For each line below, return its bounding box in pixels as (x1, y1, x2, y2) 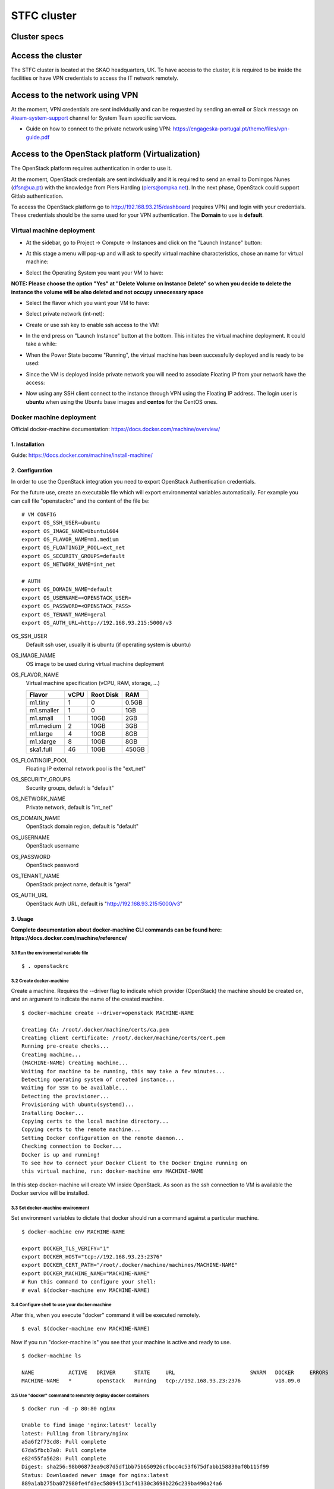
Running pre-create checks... (21, 1043, 110, 1049)
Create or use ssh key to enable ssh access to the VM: (26, 321, 160, 328)
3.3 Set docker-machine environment (11, 1205, 90, 1211)
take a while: (26, 340, 57, 348)
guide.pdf (26, 133, 50, 141)
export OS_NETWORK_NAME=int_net (21, 561, 116, 568)
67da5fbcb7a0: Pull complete (21, 1447, 106, 1453)
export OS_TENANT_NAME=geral (21, 611, 106, 618)
